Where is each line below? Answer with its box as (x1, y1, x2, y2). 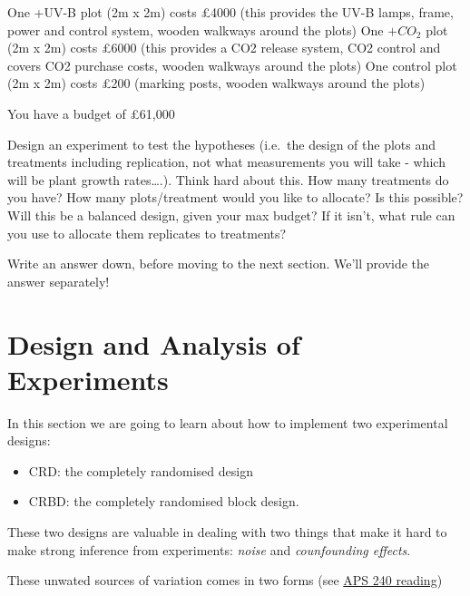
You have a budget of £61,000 (7, 103, 175, 122)
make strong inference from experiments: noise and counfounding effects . (7, 540, 411, 559)
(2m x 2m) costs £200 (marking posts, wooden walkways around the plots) (7, 73, 426, 93)
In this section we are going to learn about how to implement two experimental (7, 413, 448, 432)
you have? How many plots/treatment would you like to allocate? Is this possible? (7, 188, 464, 207)
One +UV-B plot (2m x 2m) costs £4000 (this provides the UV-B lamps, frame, (7, 3, 454, 21)
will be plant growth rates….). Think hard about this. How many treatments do (7, 170, 449, 189)
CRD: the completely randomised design (28, 461, 253, 480)
